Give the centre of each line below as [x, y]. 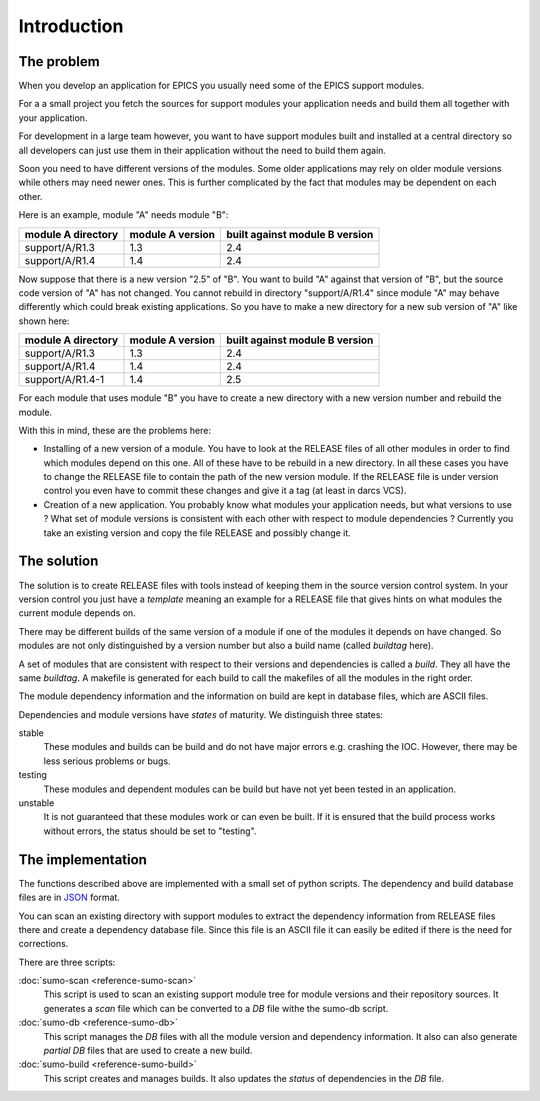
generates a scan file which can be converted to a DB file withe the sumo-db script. [216, 1008]
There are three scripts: [67, 962]
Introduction [71, 26]
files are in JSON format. [69, 897]
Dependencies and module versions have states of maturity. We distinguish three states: [201, 714]
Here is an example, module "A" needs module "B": [123, 215]
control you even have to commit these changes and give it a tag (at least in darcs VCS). [225, 491]
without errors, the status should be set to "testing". [150, 831]
